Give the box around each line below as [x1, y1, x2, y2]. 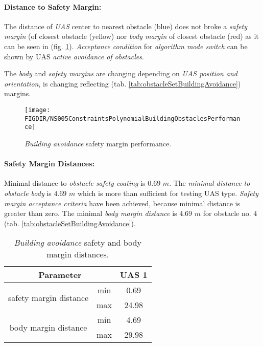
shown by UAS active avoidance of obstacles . [4, 51, 144, 61]
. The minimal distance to [169, 178, 250, 188]
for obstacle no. [203, 208, 251, 219]
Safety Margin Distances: [4, 158, 94, 169]
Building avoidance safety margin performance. [25, 138, 172, 148]
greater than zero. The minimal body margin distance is [4, 208, 177, 219]
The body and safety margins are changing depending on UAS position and [4, 68, 238, 79]
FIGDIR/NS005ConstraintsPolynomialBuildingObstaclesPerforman [25, 115, 241, 122]
